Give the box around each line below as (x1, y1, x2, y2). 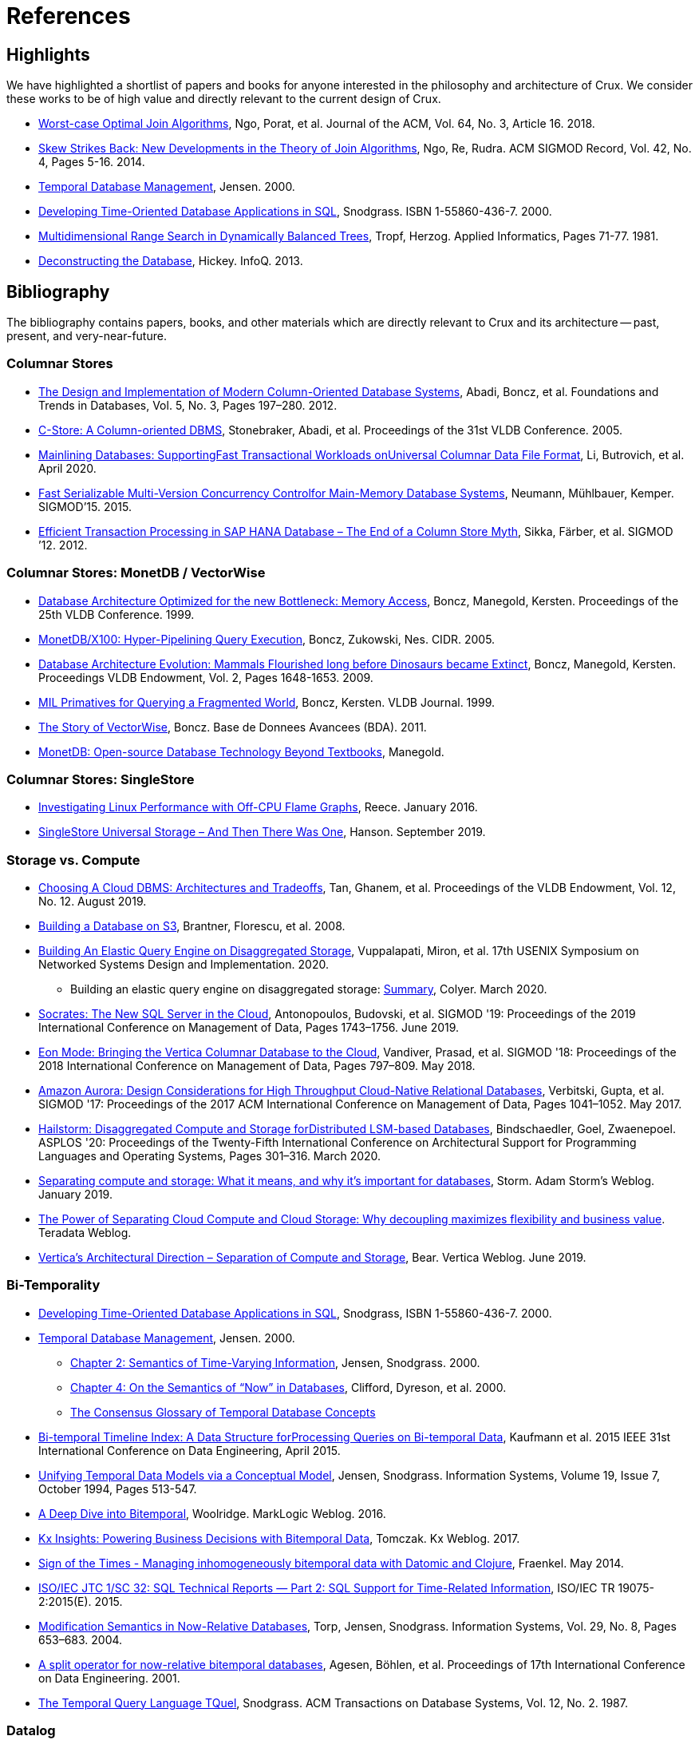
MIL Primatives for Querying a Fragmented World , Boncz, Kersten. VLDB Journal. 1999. (38, 695, 496, 709)
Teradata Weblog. (38, 1226, 132, 1240)
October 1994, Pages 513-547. (38, 1481, 197, 1496)
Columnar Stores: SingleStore (6, 771, 195, 787)
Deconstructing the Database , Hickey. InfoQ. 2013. (38, 254, 303, 268)
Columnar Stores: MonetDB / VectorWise (6, 565, 266, 581)
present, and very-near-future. (6, 329, 167, 343)
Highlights (6, 44, 90, 65)
